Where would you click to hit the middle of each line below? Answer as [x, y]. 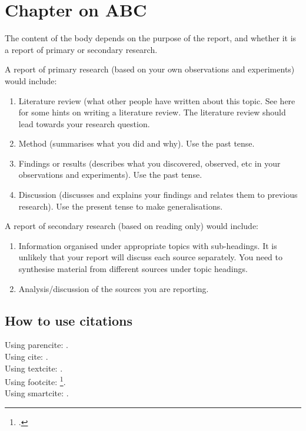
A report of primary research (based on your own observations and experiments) [150, 69]
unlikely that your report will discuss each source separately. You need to [150, 257]
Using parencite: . [36, 345]
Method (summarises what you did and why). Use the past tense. [137, 143]
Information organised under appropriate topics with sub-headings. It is [148, 245]
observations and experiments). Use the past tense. [110, 175]
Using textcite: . [34, 368]
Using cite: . [26, 357]
